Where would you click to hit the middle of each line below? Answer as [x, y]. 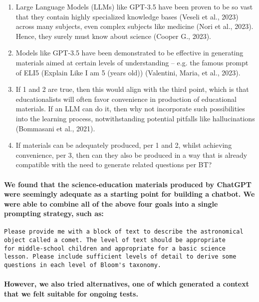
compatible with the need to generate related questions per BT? [114, 164]
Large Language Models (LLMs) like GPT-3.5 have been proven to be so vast [134, 6]
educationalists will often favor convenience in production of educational [126, 99]
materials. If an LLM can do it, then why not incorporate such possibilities [130, 109]
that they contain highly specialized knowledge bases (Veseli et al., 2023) [127, 16]
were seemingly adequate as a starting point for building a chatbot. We [129, 194]
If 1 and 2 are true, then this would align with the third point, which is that [132, 89]
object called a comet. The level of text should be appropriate [115, 240]
